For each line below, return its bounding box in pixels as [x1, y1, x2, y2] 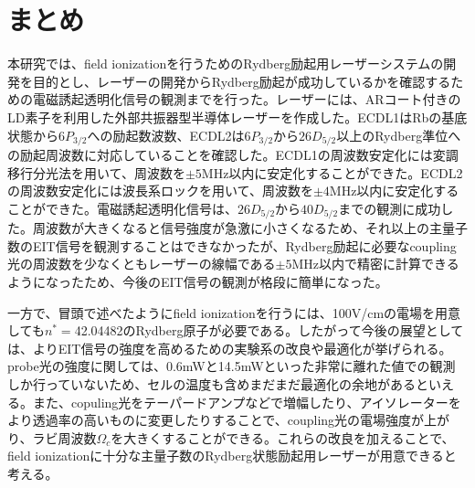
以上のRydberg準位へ [336, 125, 461, 144]
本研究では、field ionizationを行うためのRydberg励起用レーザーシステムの [7, 54, 444, 73]
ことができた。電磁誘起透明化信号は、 [7, 198, 237, 217]
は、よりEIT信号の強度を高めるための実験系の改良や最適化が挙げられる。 [7, 338, 452, 357]
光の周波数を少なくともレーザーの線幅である [7, 254, 276, 273]
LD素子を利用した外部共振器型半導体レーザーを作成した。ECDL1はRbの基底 [7, 107, 468, 126]
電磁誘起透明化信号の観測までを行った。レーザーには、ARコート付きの [32, 90, 461, 109]
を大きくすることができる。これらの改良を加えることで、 [111, 428, 455, 447]
